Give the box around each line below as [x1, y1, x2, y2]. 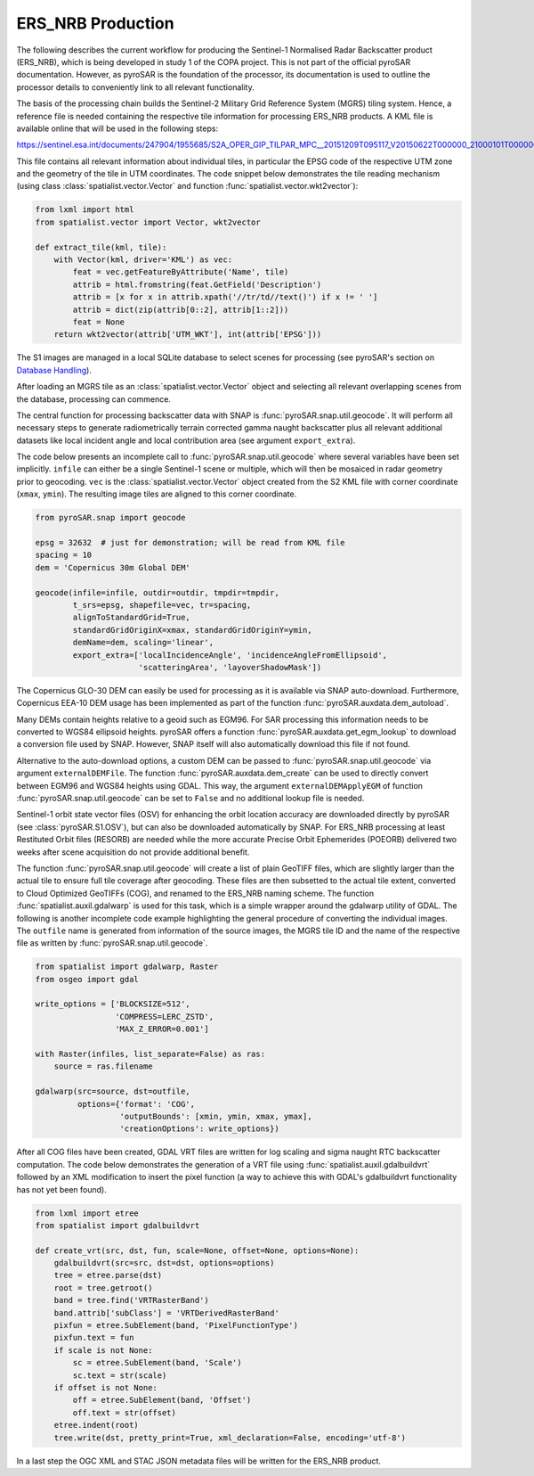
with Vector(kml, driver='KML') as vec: [53, 255, 233, 265]
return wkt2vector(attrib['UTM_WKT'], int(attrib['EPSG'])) [53, 330, 322, 340]
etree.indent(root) [53, 1420, 140, 1431]
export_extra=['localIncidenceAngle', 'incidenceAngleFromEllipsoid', [72, 650, 387, 660]
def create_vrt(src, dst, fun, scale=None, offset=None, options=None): [35, 1245, 360, 1256]
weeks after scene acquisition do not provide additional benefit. [16, 847, 250, 857]
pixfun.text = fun [53, 1332, 134, 1343]
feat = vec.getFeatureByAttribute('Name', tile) [72, 267, 289, 277]
